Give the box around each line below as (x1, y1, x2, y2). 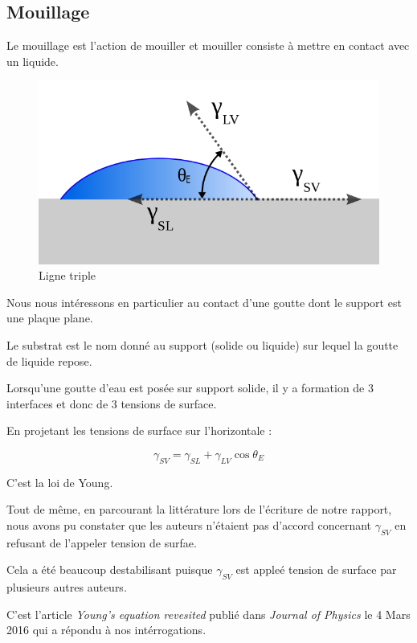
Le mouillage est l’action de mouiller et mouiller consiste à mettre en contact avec (6, 37, 410, 54)
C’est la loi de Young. (6, 473, 113, 490)
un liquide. (6, 52, 59, 69)
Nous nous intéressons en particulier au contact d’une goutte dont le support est (6, 293, 402, 310)
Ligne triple (39, 267, 96, 284)
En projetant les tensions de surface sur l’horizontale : (6, 422, 272, 439)
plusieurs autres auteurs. (6, 579, 127, 596)
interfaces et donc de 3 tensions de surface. (6, 395, 217, 412)
